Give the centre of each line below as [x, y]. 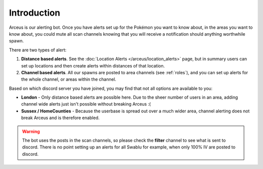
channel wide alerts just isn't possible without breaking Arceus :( [86, 104]
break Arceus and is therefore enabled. [60, 118]
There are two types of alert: [38, 50]
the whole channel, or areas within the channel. [69, 79]
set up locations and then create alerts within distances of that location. [93, 65]
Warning [31, 131]
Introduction [35, 13]
